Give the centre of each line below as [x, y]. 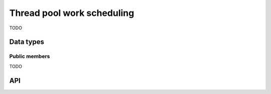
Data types [27, 42]
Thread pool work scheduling [72, 13]
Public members [30, 56]
